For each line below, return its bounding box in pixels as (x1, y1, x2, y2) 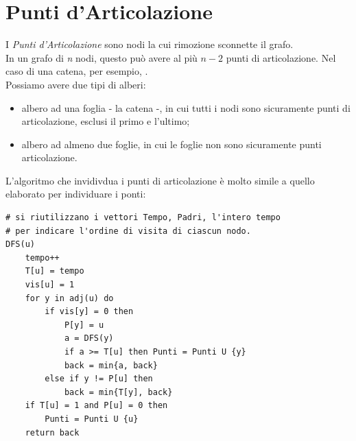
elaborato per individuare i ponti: (5, 187, 146, 201)
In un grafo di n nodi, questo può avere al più (5, 50, 198, 64)
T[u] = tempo (25, 266, 84, 276)
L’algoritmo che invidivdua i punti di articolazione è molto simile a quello (5, 173, 315, 187)
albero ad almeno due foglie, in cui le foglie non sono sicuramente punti (21, 136, 322, 151)
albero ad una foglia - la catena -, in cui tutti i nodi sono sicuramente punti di (21, 100, 351, 115)
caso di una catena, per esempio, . (5, 64, 148, 78)
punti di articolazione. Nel (226, 50, 336, 64)
